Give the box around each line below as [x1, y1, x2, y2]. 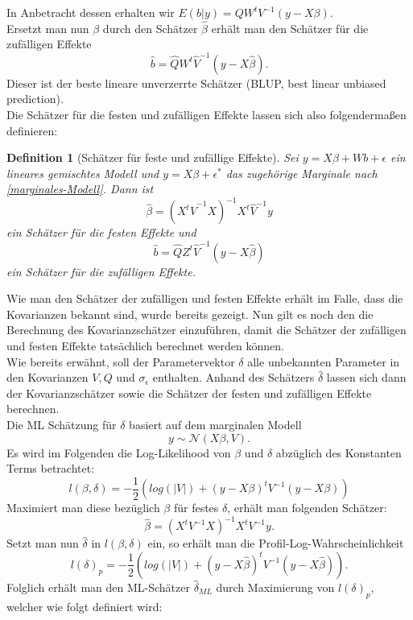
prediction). [6, 90, 64, 107]
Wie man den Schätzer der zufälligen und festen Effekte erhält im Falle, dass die [6, 290, 403, 307]
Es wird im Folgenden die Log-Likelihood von [6, 444, 231, 461]
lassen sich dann [326, 369, 407, 386]
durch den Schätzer [102, 19, 198, 36]
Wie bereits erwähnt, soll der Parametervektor [6, 353, 235, 370]
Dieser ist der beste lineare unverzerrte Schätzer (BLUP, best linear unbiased [6, 74, 386, 91]
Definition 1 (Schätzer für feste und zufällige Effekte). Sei [6, 149, 299, 166]
